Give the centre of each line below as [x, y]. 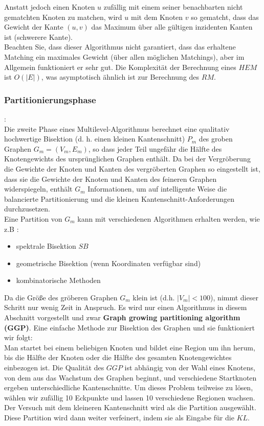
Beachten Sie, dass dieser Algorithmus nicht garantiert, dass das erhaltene [120, 47]
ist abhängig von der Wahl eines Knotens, [190, 368]
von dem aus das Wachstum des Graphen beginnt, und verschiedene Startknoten [130, 377]
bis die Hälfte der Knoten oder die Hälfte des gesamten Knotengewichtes [118, 357]
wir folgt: [18, 337]
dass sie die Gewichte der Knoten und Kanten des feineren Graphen [111, 179]
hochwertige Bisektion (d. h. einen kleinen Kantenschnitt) [95, 139]
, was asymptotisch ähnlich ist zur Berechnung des [120, 77]
